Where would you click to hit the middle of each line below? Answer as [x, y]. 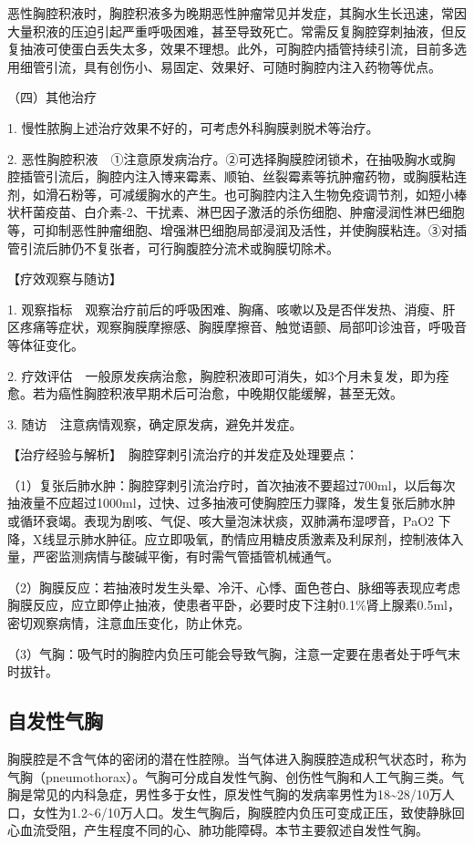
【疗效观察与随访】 [65, 278]
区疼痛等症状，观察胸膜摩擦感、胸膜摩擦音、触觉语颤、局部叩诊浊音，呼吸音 [237, 327]
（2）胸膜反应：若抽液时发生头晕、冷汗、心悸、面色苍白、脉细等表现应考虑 [234, 587]
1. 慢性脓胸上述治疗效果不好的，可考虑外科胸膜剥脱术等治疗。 [193, 127]
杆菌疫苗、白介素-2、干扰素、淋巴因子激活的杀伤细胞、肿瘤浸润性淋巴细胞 [242, 212]
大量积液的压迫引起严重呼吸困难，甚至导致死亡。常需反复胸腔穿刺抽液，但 [231, 31]
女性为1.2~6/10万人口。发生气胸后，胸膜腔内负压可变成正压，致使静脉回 [248, 812]
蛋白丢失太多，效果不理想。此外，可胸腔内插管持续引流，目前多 [262, 49]
